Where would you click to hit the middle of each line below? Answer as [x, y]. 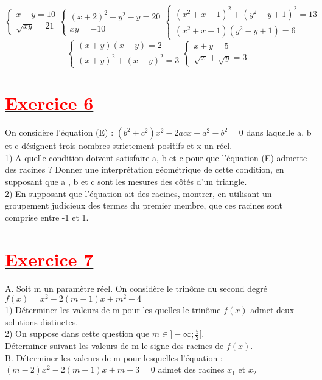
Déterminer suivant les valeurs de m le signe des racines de [114, 346]
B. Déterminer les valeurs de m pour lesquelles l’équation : [114, 357]
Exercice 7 [49, 259]
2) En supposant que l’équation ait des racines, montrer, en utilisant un [138, 193]
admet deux [272, 310]
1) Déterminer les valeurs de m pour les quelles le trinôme [113, 310]
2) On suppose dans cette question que [77, 333]
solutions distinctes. [42, 321]
